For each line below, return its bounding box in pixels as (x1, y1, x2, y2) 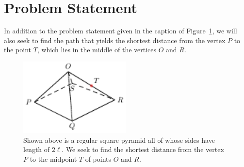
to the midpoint (30, 153, 77, 164)
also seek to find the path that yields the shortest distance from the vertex (4, 35, 226, 45)
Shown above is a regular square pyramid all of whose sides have (23, 135, 215, 145)
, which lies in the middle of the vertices (37, 45, 157, 55)
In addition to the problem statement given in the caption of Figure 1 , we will (4, 26, 237, 36)
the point (4, 45, 32, 55)
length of (23, 144, 50, 154)
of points (85, 153, 112, 164)
